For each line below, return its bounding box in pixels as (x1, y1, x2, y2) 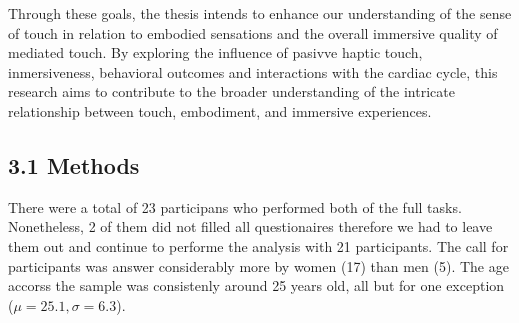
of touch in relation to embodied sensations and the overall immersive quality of (8, 22, 498, 43)
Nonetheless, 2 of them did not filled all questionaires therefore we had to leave (8, 216, 493, 237)
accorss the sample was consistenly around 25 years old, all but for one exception (8, 275, 505, 296)
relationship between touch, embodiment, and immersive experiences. (8, 100, 432, 121)
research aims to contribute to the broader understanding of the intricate (8, 81, 455, 102)
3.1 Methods (8, 149, 140, 180)
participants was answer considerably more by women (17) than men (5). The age (8, 255, 509, 276)
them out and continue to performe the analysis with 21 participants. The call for (8, 235, 509, 256)
